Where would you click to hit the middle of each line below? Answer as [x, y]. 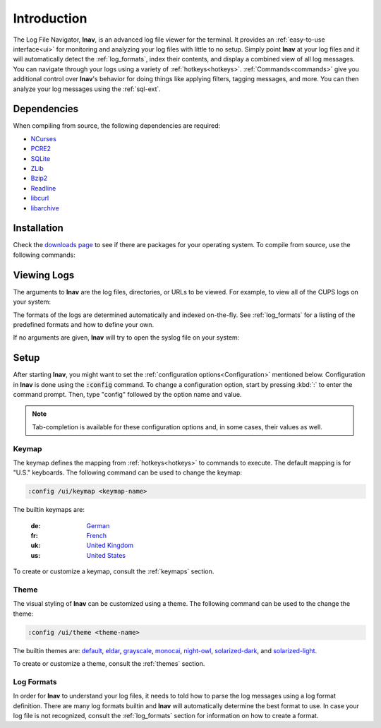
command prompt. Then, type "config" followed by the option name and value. [127, 394]
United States [106, 555]
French [97, 536]
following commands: [44, 255]
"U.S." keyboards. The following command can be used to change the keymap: [128, 472]
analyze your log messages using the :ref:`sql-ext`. [87, 89]
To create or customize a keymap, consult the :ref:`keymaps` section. [114, 571]
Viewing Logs [44, 275]
